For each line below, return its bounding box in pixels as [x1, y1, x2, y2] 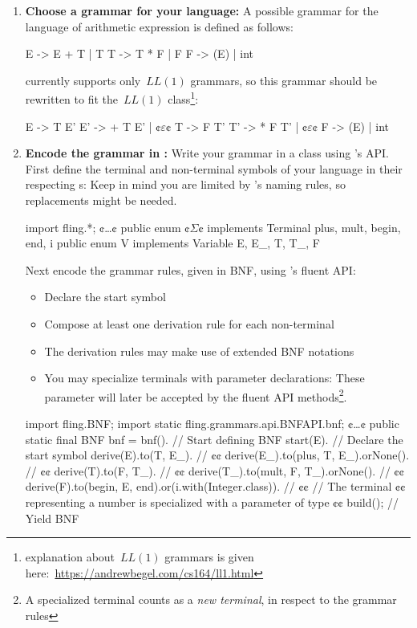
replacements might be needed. [25, 192, 177, 208]
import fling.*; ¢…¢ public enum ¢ [25, 218, 190, 235]
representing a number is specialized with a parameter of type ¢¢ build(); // [25, 493, 399, 510]
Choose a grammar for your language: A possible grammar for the [25, 2, 379, 18]
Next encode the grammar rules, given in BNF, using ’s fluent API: [25, 261, 356, 278]
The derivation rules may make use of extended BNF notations [44, 342, 354, 359]
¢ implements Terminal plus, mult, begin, [198, 218, 401, 235]
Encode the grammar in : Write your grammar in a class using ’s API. [25, 145, 389, 161]
